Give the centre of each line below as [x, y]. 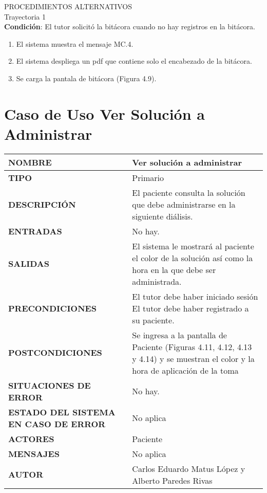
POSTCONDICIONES [55, 353]
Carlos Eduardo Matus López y [189, 468]
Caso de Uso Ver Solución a [104, 113]
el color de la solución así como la [193, 258]
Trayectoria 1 [25, 16]
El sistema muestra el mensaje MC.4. [75, 43]
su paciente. [153, 320]
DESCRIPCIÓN [42, 204]
